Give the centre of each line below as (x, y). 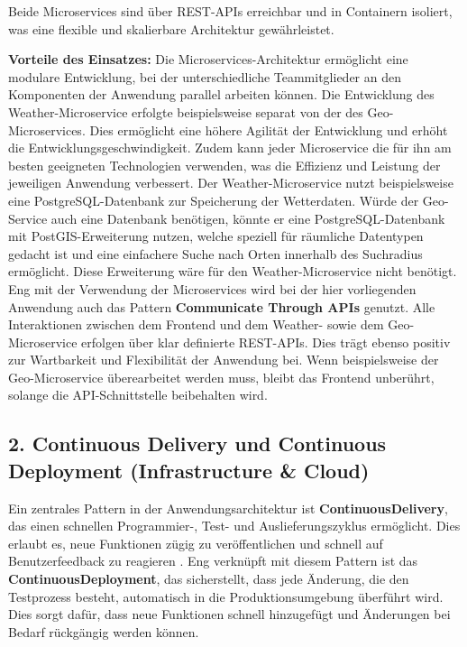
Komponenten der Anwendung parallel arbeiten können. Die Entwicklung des (221, 94)
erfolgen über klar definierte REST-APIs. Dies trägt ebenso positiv (266, 342)
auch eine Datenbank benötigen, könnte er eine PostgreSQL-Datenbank (248, 218)
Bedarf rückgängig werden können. (104, 631)
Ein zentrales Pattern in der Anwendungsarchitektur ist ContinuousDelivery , (228, 508)
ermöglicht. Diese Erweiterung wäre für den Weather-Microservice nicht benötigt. (233, 271)
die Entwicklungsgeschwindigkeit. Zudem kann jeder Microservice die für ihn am (230, 148)
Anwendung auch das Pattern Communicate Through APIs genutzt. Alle (222, 306)
